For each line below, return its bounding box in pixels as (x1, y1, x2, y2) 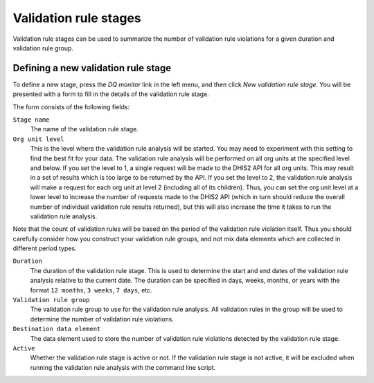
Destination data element (12, 325, 101, 333)
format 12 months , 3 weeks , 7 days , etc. (30, 286, 152, 294)
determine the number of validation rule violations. (30, 315, 175, 323)
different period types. (12, 244, 77, 252)
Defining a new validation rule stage (12, 62, 172, 74)
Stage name (12, 116, 50, 124)
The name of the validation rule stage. (30, 125, 139, 133)
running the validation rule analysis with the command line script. (30, 363, 216, 371)
